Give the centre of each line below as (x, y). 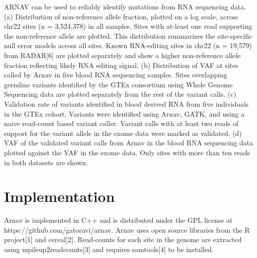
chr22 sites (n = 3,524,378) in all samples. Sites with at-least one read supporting (128, 26)
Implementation (59, 196)
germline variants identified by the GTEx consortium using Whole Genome (119, 84)
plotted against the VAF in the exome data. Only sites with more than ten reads (127, 152)
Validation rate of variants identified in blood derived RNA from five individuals (127, 103)
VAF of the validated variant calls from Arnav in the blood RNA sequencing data (128, 143)
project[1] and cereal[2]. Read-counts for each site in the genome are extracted (123, 239)
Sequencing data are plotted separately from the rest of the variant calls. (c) (120, 94)
